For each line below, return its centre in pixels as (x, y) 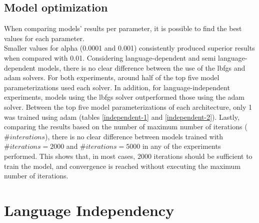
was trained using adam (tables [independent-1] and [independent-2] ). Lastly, (122, 117)
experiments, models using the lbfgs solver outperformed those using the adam (124, 97)
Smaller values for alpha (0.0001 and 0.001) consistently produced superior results (129, 48)
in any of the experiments (181, 146)
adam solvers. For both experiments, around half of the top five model (112, 77)
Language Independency (89, 210)
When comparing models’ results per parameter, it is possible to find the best (123, 28)
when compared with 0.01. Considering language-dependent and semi (110, 57)
